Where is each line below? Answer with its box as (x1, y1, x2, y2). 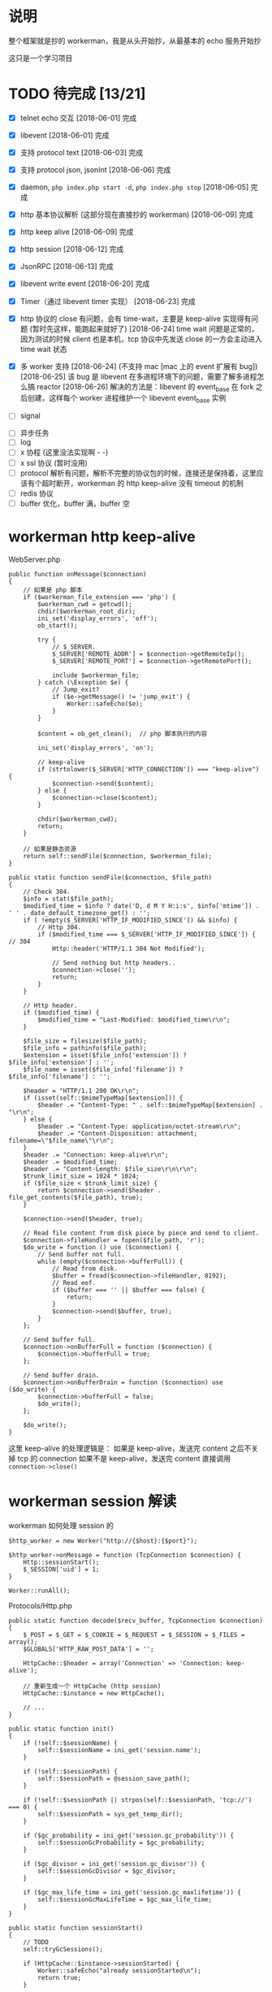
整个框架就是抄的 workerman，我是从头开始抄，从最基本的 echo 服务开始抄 (8, 36, 261, 46)
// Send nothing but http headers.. (51, 958, 176, 967)
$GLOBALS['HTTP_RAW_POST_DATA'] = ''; (23, 1645, 154, 1653)
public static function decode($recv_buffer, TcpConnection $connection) (8, 1617, 264, 1625)
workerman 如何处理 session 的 (8, 1521, 114, 1530)
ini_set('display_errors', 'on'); (37, 744, 154, 752)
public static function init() (8, 1725, 114, 1733)
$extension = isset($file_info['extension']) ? (23, 1051, 187, 1059)
